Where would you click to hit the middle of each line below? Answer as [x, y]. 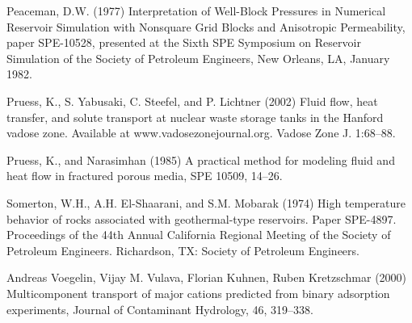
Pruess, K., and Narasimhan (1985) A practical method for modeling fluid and [201, 159]
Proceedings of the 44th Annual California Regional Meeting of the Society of [199, 235]
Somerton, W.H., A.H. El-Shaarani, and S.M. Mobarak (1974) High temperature [206, 202]
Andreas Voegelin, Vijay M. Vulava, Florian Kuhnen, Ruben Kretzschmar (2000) [207, 277]
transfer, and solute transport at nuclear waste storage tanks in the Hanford [195, 117]
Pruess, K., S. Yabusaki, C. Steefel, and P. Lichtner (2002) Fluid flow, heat [192, 101]
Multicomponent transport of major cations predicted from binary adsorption [198, 293]
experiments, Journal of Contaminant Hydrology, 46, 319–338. [160, 309]
